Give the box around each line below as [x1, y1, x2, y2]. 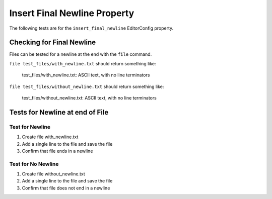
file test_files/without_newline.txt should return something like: [9, 83, 164, 89]
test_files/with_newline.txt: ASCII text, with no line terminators [22, 72, 150, 78]
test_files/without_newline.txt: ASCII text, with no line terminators [22, 95, 157, 101]
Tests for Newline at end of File [9, 108, 109, 117]
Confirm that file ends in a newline [22, 148, 93, 154]
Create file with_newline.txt [22, 134, 79, 140]
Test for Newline [9, 123, 50, 130]
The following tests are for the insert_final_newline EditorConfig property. [9, 25, 174, 31]
